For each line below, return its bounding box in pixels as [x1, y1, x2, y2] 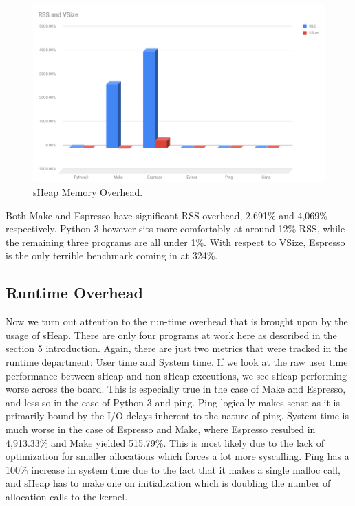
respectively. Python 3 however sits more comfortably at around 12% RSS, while [6, 221, 345, 236]
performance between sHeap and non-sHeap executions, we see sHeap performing [6, 368, 347, 382]
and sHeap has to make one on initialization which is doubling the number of [6, 476, 331, 490]
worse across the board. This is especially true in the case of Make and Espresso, [6, 382, 346, 396]
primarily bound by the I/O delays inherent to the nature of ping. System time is [6, 408, 349, 423]
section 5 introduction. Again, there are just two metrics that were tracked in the [6, 341, 348, 355]
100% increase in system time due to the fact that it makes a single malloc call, [6, 462, 341, 476]
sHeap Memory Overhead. [33, 185, 143, 199]
